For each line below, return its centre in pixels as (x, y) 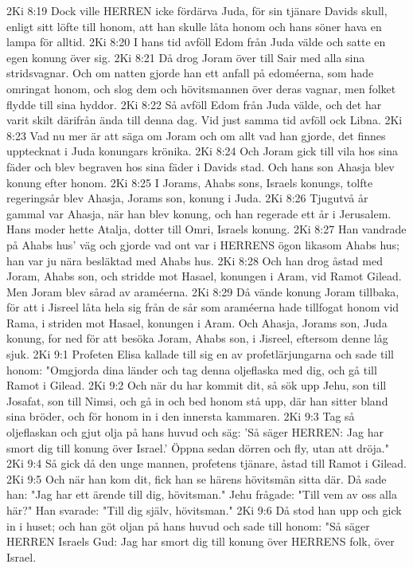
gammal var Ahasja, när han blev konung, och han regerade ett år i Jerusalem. (199, 213)
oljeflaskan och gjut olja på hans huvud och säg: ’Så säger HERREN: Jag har (195, 432)
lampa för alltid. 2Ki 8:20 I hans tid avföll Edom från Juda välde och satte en (196, 42)
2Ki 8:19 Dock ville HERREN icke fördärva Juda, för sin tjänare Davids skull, (197, 10)
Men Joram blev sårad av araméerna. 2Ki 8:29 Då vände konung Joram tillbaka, (203, 291)
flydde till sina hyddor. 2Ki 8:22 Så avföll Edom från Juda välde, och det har (194, 104)
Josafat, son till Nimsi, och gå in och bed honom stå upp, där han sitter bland (197, 400)
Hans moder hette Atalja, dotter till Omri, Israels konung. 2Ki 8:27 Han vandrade (206, 229)
